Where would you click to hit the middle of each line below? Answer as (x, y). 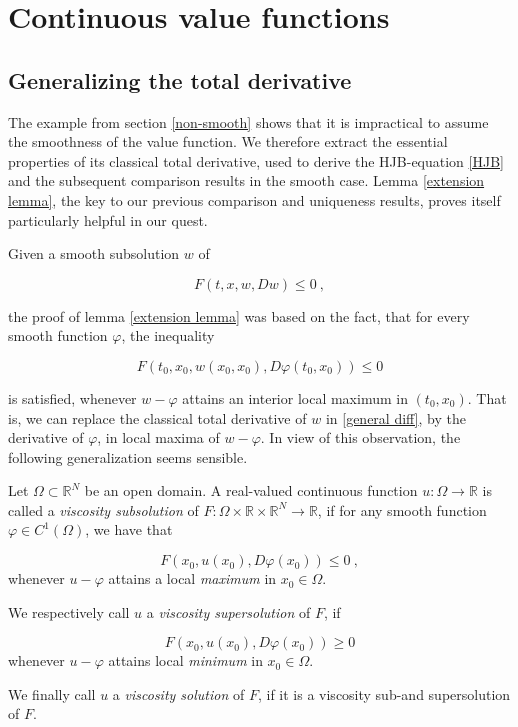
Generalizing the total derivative (180, 79)
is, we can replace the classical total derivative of (157, 417)
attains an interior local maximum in (295, 397)
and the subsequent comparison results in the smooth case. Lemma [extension (246, 180)
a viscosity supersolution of (228, 611)
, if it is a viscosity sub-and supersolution (384, 693)
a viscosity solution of (178, 693)
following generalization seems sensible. (128, 456)
